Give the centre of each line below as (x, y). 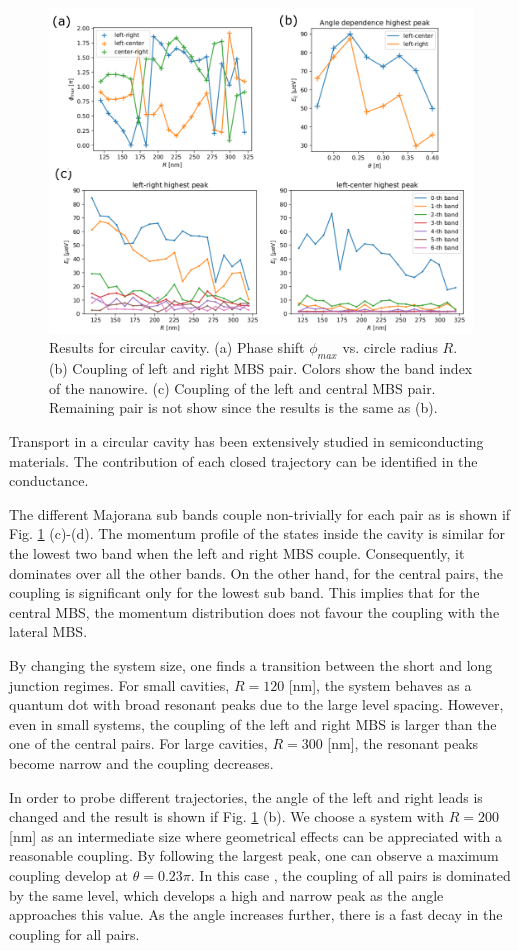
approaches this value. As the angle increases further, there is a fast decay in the (256, 914)
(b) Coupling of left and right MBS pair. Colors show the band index (261, 368)
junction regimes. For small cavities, (119, 684)
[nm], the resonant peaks (403, 743)
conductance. (49, 480)
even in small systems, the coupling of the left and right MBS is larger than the (253, 723)
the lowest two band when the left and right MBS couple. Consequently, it (237, 553)
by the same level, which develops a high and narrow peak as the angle (226, 894)
